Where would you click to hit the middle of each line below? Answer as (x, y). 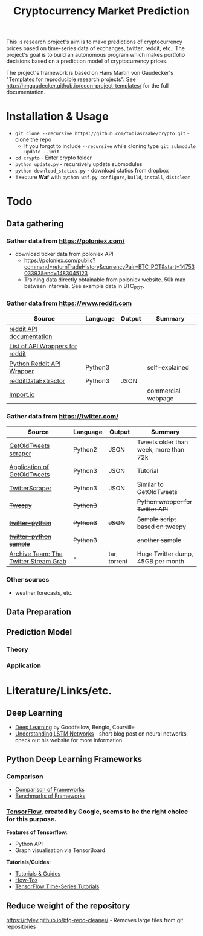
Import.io (22, 395)
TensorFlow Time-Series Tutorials (57, 886)
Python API (29, 844)
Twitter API (153, 510)
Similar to (150, 484)
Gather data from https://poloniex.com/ (66, 241)
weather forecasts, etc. (44, 592)
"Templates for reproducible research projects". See (71, 79)
